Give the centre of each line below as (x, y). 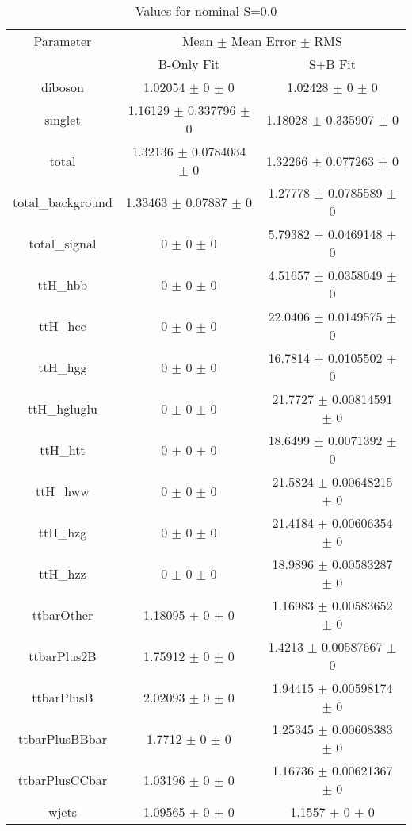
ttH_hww (62, 491)
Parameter (63, 41)
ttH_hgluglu (62, 408)
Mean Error (263, 41)
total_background (63, 202)
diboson (62, 87)
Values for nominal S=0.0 (206, 11)
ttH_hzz (63, 573)
